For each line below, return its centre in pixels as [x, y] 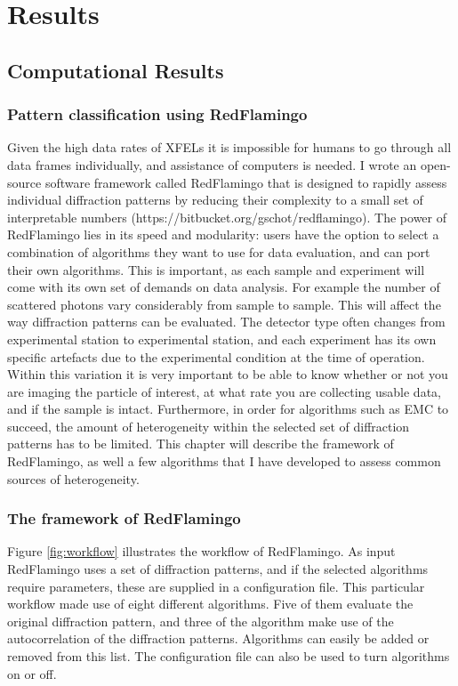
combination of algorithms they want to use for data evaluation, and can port [219, 251]
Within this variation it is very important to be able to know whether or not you [228, 374]
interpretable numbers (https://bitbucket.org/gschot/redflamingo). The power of [227, 217]
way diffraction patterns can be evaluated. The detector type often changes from [226, 322]
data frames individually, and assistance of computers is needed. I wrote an [212, 164]
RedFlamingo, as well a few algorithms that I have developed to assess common [224, 461]
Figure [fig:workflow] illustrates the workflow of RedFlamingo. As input [201, 551]
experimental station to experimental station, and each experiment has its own [222, 339]
